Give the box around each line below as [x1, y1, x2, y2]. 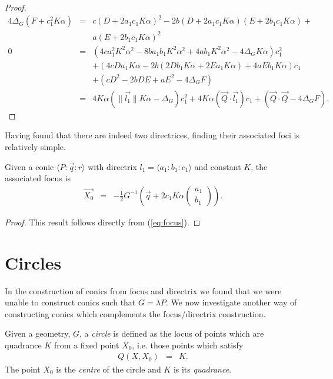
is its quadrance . [173, 363, 232, 375]
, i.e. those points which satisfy [132, 338, 244, 351]
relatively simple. [5, 140, 66, 152]
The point [5, 363, 41, 375]
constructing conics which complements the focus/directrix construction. [5, 307, 266, 320]
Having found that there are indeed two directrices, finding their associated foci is [5, 129, 300, 141]
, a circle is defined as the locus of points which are [79, 327, 264, 340]
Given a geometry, [5, 327, 71, 340]
